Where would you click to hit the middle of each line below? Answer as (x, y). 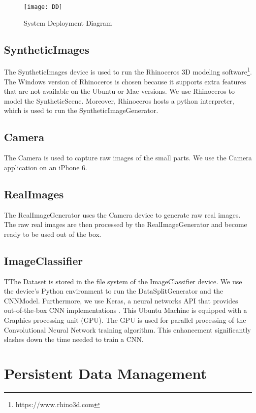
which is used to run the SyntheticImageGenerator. (81, 110)
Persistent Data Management (105, 373)
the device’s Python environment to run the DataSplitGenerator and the (113, 291)
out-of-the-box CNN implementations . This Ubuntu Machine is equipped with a (126, 310)
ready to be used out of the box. (53, 234)
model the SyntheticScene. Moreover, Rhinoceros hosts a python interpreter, (119, 100)
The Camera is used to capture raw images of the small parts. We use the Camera (128, 158)
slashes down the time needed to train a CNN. (74, 339)
